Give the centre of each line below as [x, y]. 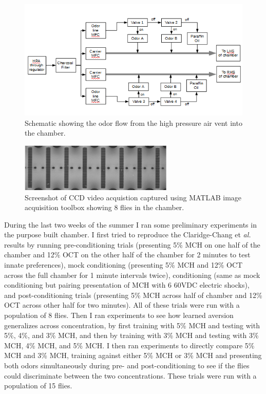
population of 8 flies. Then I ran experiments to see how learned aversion [119, 315]
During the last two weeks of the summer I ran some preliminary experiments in [130, 224]
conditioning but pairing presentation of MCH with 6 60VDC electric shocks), [127, 285]
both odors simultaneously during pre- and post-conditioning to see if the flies [127, 365]
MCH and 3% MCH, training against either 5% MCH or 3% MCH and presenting [133, 355]
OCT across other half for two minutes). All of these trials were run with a [122, 305]
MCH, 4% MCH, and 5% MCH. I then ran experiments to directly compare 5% [129, 345]
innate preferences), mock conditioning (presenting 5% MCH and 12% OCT [123, 265]
